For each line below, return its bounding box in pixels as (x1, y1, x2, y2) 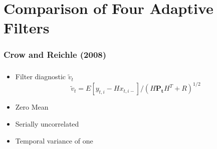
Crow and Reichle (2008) (4, 48, 107, 61)
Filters (4, 17, 50, 38)
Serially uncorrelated (15, 119, 79, 129)
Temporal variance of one (15, 135, 93, 146)
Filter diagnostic (15, 71, 66, 82)
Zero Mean (15, 102, 49, 112)
